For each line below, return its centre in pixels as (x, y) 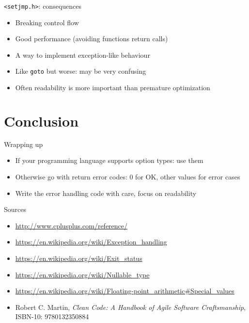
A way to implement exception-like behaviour (83, 55)
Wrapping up (23, 144)
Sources (15, 209)
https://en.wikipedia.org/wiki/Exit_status (79, 258)
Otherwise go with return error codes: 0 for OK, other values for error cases (128, 177)
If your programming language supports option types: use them (109, 160)
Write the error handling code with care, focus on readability (106, 193)
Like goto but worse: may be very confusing (81, 71)
